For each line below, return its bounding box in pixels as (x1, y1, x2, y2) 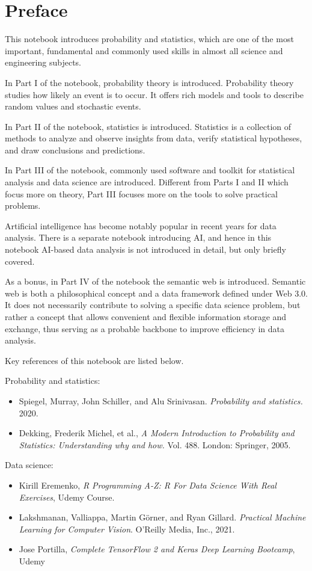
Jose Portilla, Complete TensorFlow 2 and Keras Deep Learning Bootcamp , (19, 543, 295, 555)
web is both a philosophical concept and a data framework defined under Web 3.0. (5, 286, 308, 299)
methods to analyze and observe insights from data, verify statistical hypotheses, (5, 132, 302, 144)
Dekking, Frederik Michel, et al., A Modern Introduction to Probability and (19, 427, 295, 439)
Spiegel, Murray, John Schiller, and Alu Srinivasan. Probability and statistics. (19, 394, 303, 407)
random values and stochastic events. (5, 100, 141, 113)
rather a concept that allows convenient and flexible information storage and (5, 310, 287, 323)
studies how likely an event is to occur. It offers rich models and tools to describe (5, 88, 304, 100)
